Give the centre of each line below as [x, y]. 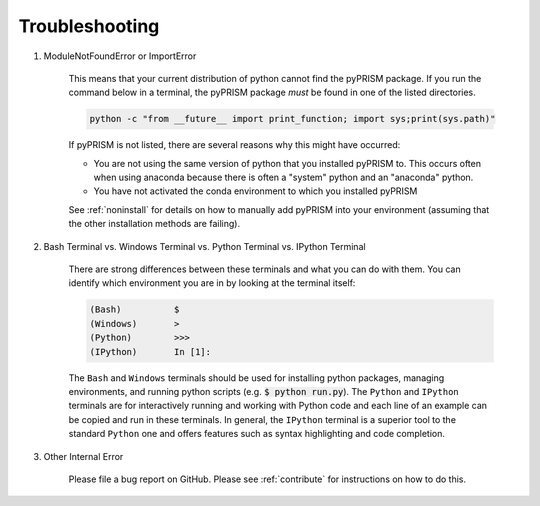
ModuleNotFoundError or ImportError [120, 56]
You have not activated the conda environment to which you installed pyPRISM [255, 191]
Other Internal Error [83, 456]
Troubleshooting [89, 26]
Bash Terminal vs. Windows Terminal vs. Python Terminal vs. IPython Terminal [204, 246]
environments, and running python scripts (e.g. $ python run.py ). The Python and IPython [263, 391]
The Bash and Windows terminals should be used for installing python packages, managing [256, 377]
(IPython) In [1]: [150, 351]
